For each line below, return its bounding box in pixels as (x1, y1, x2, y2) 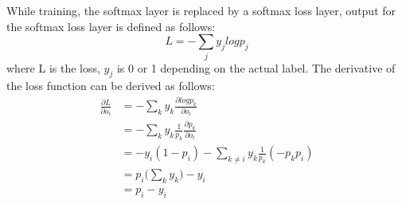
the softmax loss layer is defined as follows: (6, 18, 216, 34)
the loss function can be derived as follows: (6, 77, 215, 94)
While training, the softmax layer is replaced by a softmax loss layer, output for (6, 2, 396, 18)
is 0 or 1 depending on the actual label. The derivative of (116, 59, 396, 76)
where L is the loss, (6, 59, 100, 76)
